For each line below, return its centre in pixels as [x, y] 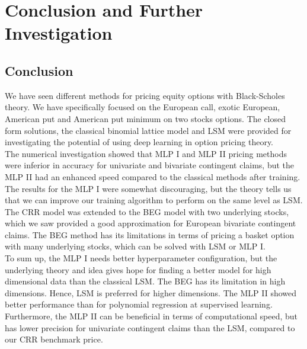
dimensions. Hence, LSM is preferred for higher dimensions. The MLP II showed [151, 292]
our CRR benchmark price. [54, 339]
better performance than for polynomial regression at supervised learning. [139, 304]
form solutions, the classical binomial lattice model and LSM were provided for [148, 130]
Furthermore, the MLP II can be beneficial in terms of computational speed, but [151, 316]
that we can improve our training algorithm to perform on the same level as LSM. [154, 200]
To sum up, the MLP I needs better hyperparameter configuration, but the [141, 258]
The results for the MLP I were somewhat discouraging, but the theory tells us [148, 188]
